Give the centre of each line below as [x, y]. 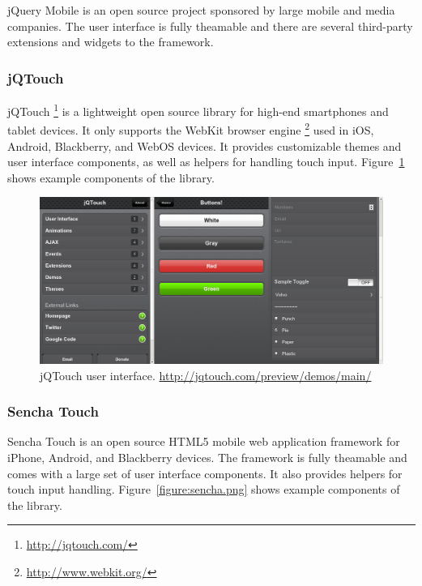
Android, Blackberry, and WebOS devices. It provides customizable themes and [205, 145]
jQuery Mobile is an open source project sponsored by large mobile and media [201, 10]
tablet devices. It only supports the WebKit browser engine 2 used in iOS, [191, 128]
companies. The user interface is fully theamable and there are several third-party [210, 26]
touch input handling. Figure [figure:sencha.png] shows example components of [204, 489]
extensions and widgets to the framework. [111, 42]
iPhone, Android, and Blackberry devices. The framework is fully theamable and [207, 458]
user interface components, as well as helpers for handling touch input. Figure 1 [206, 162]
